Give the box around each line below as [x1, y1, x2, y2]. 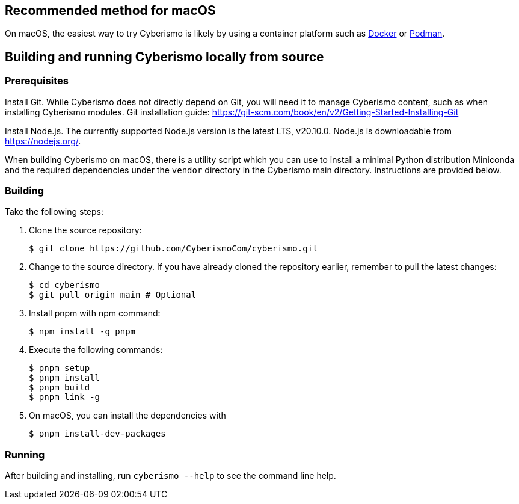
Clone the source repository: [29, 225, 142, 236]
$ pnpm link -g [29, 392, 100, 402]
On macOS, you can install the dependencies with [29, 410, 226, 421]
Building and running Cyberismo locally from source [5, 49, 324, 64]
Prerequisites [5, 75, 69, 87]
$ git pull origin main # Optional [29, 290, 197, 300]
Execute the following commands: [29, 345, 163, 355]
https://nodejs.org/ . [5, 135, 81, 146]
